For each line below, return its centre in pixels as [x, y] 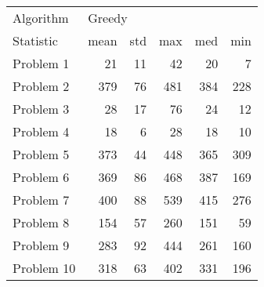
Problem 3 [41, 109]
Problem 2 [41, 86]
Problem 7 [41, 200]
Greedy [108, 18]
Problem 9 [41, 245]
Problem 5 [41, 154]
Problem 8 [41, 222]
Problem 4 [41, 131]
